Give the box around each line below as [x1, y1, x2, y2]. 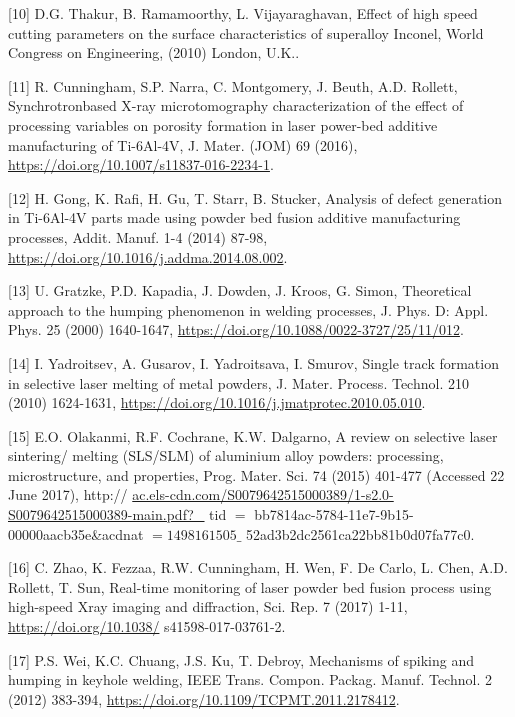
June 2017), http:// [8, 484, 128, 505]
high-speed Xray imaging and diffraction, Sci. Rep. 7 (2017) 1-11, [8, 596, 408, 617]
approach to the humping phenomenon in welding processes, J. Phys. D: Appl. [8, 299, 489, 320]
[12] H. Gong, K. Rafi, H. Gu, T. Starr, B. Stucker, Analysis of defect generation [8, 187, 503, 208]
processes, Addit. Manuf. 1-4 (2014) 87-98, [8, 226, 268, 247]
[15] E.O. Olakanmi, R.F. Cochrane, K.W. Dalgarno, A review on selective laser [8, 425, 498, 446]
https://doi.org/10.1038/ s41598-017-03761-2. [8, 616, 286, 637]
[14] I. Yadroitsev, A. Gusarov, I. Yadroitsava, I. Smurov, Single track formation [8, 352, 499, 373]
